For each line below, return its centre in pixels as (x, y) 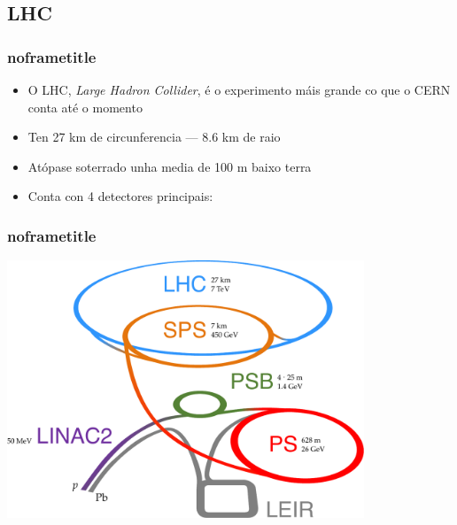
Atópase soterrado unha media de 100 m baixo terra (170, 166)
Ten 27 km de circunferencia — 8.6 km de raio (154, 137)
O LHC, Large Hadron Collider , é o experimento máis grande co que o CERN (239, 89)
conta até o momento (85, 107)
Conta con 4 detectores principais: (120, 196)
